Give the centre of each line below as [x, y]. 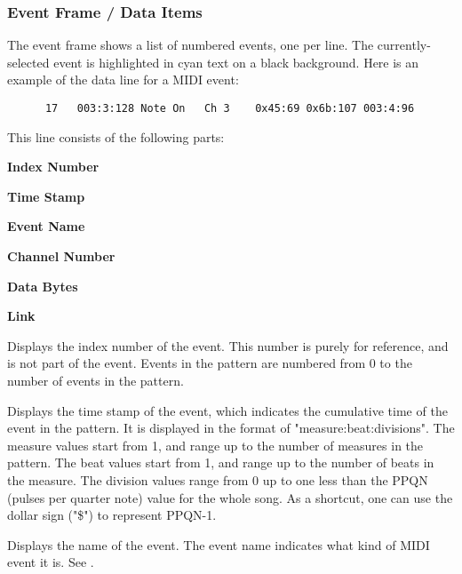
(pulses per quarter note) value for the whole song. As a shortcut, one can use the [230, 497]
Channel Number [61, 256]
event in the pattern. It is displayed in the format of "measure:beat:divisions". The [231, 428]
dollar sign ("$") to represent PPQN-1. [112, 515]
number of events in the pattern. [96, 380]
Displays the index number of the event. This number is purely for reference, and [228, 345]
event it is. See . [51, 562]
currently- [404, 45]
